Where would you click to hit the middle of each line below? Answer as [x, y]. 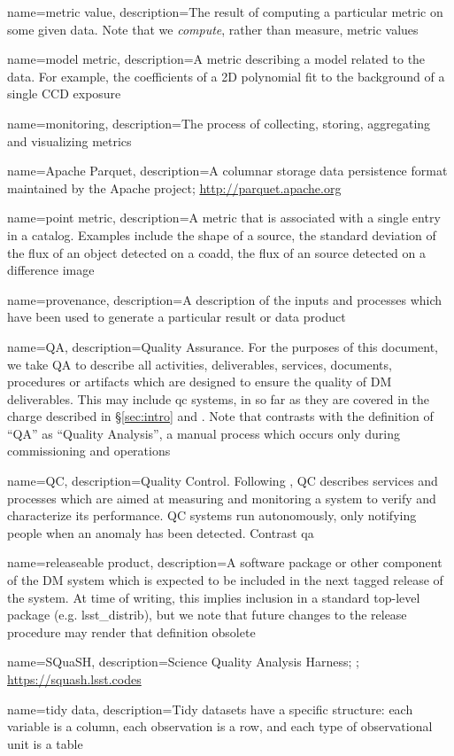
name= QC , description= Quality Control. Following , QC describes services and [223, 481]
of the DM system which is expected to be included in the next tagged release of [225, 580]
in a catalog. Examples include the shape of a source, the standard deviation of [222, 234]
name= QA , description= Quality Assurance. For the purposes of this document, [223, 346]
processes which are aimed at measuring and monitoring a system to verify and [222, 498]
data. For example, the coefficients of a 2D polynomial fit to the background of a [226, 76]
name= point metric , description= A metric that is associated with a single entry [224, 218]
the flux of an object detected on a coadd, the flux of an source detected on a [216, 252]
